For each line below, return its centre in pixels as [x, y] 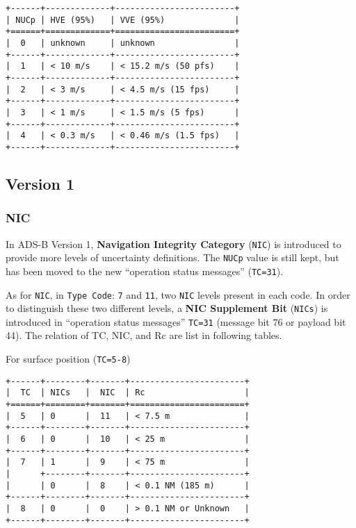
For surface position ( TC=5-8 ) [68, 359]
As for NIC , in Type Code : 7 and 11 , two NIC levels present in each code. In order [178, 294]
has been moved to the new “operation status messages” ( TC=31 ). [145, 271]
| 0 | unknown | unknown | [123, 43]
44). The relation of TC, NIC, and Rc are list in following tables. [144, 335]
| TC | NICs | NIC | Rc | [128, 393]
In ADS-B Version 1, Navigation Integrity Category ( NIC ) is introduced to [173, 244]
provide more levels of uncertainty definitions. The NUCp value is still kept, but [172, 257]
